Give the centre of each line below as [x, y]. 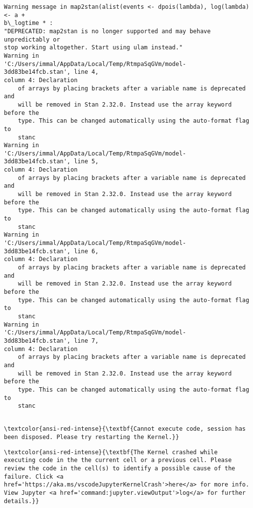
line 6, [86, 251]
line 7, [86, 341]
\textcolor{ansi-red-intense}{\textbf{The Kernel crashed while [111, 452]
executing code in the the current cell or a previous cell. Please [118, 460]
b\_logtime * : [29, 23]
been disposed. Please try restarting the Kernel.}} [92, 437]
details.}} [22, 501]
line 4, [86, 72]
